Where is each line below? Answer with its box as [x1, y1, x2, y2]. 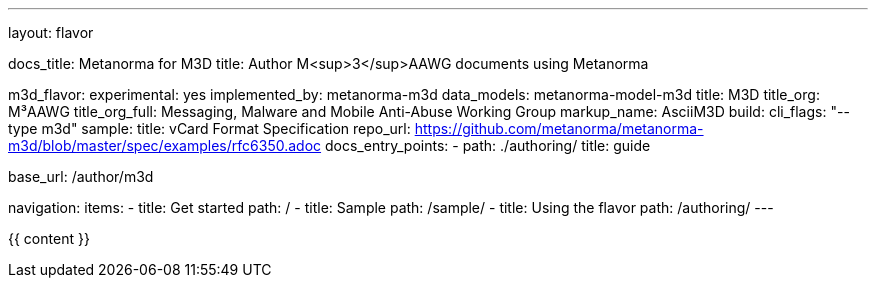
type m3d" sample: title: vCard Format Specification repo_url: [8, 120, 411, 137]
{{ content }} [8, 230, 90, 247]
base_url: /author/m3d [8, 168, 154, 185]
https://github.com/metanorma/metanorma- [414, 120, 704, 137]
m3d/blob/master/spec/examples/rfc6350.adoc [8, 137, 322, 154]
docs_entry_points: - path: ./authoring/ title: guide [324, 137, 651, 154]
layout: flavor [8, 24, 94, 41]
